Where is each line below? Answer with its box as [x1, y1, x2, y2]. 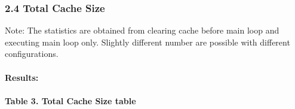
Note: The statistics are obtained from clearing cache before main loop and [5, 24, 279, 37]
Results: [5, 71, 39, 83]
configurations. [5, 47, 59, 60]
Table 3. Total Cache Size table [5, 94, 136, 107]
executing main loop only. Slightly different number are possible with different [5, 35, 290, 48]
